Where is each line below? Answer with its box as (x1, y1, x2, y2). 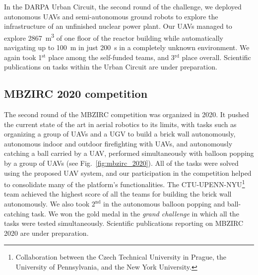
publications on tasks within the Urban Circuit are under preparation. (4, 62, 217, 72)
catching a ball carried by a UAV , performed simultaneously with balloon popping (4, 148, 254, 158)
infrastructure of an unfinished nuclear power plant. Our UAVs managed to (4, 21, 232, 31)
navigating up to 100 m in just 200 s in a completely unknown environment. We (4, 42, 250, 53)
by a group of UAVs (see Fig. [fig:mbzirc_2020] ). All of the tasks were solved (4, 157, 239, 168)
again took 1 (4, 52, 42, 62)
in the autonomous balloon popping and (103, 199, 225, 209)
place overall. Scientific (182, 52, 251, 62)
